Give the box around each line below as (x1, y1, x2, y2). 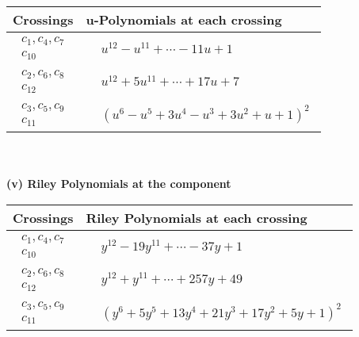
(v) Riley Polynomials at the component (6, 175, 231, 192)
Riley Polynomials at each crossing (86, 208, 307, 227)
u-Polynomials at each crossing (86, 10, 282, 29)
